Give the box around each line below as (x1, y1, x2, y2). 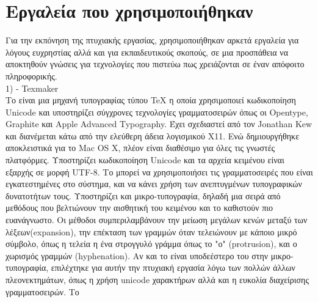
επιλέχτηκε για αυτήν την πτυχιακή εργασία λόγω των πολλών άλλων (51, 261, 295, 274)
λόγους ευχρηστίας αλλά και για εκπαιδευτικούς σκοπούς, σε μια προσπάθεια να (5, 45, 289, 58)
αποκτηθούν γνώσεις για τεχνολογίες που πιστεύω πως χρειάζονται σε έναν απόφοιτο (5, 57, 305, 70)
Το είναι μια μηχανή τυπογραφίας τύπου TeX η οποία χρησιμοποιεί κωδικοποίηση (5, 94, 296, 106)
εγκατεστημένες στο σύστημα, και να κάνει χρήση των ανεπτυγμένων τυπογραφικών (5, 177, 302, 190)
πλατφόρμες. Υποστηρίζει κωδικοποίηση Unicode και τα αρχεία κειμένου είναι (5, 153, 284, 166)
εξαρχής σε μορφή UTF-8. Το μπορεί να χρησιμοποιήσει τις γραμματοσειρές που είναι (5, 165, 313, 178)
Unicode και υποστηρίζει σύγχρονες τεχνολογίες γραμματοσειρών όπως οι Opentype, (5, 105, 308, 118)
